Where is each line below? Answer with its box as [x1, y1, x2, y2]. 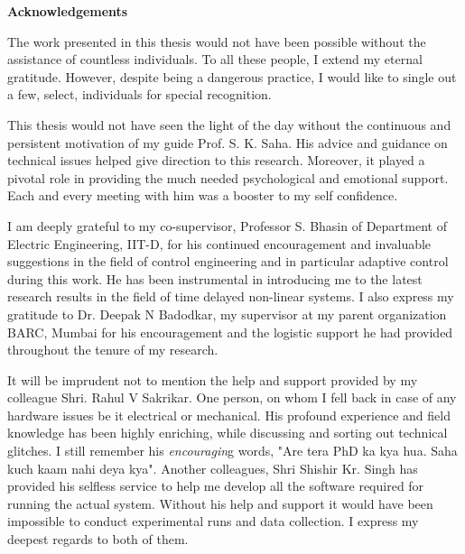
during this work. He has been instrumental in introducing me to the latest [7, 269, 423, 288]
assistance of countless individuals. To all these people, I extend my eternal [7, 50, 423, 69]
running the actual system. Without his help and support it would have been [7, 494, 433, 512]
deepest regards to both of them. [7, 530, 189, 549]
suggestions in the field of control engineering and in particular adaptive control [7, 252, 449, 271]
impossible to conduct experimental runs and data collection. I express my [7, 512, 419, 531]
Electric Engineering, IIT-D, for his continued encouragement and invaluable [7, 234, 432, 253]
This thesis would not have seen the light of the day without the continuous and [7, 115, 451, 134]
